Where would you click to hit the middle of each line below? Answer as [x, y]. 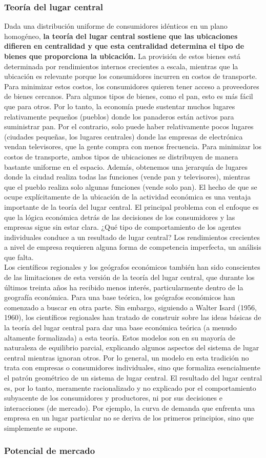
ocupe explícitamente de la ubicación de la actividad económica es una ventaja [128, 197]
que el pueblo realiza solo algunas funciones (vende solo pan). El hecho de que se [131, 186]
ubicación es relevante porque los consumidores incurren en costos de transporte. [131, 76]
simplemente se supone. [41, 427]
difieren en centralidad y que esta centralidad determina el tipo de [124, 46]
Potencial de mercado [50, 451]
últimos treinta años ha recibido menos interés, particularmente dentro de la [124, 287]
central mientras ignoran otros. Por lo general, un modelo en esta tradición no [127, 357]
